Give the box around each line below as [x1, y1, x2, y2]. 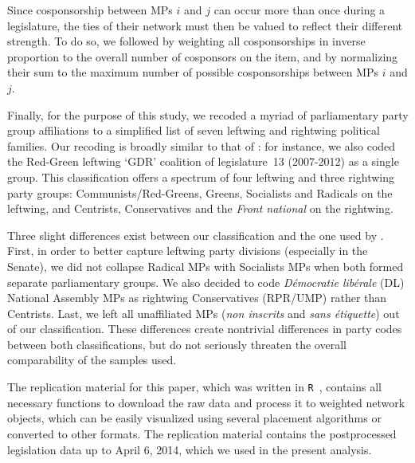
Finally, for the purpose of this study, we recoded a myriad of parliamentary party [7, 106, 409, 123]
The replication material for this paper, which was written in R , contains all [7, 379, 382, 395]
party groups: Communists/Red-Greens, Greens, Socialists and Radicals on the [7, 184, 393, 201]
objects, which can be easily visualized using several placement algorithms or [7, 410, 382, 426]
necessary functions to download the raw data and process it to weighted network [7, 394, 405, 410]
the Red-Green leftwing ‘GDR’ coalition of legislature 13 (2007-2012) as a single [7, 153, 399, 170]
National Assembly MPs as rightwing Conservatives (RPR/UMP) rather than [7, 289, 387, 306]
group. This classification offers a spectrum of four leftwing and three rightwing [7, 168, 394, 185]
